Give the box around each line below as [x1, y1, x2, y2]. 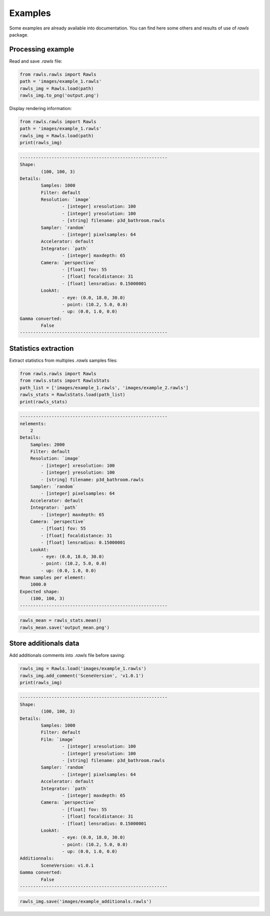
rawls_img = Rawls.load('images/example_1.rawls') [19, 666, 147, 671]
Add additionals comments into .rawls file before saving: [9, 652, 125, 658]
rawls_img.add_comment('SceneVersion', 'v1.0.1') [19, 673, 144, 678]
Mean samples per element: [19, 575, 86, 580]
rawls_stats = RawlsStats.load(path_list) [19, 392, 125, 398]
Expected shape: [19, 588, 60, 594]
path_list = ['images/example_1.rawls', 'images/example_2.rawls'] [19, 385, 189, 390]
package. [9, 32, 28, 38]
